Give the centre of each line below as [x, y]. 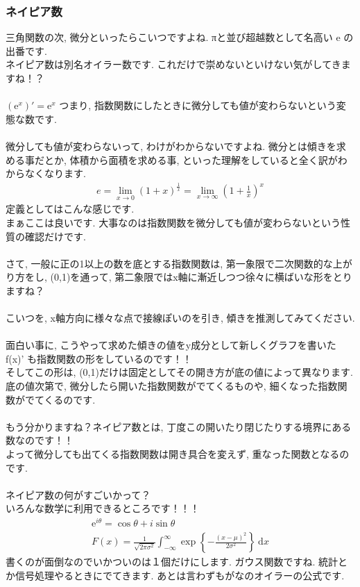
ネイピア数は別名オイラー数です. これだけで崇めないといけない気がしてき [173, 64]
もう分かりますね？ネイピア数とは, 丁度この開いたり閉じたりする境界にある [179, 426]
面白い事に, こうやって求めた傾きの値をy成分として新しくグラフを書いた [171, 345]
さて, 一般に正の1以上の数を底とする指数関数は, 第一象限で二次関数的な [169, 263]
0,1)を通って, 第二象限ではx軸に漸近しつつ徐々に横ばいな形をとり [203, 277]
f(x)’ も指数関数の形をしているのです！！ [99, 358]
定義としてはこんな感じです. [70, 209]
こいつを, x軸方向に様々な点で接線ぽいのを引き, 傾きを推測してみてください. [180, 318]
